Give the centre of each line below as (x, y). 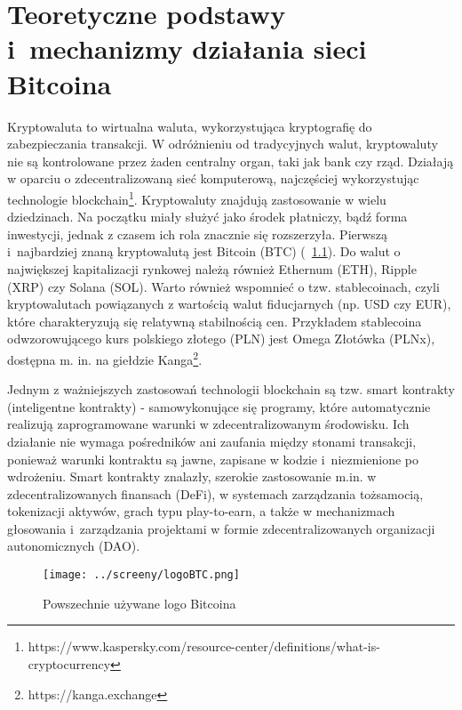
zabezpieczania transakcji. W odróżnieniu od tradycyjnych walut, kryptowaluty (223, 144)
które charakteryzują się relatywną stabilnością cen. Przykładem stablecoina (215, 321)
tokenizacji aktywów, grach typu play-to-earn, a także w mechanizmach (201, 511)
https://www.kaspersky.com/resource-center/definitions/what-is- (204, 646)
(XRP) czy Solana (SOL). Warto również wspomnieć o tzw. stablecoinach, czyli (223, 286)
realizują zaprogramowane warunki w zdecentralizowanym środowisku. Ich (208, 424)
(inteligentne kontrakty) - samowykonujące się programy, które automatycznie (219, 406)
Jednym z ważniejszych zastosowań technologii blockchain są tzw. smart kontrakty (231, 389)
